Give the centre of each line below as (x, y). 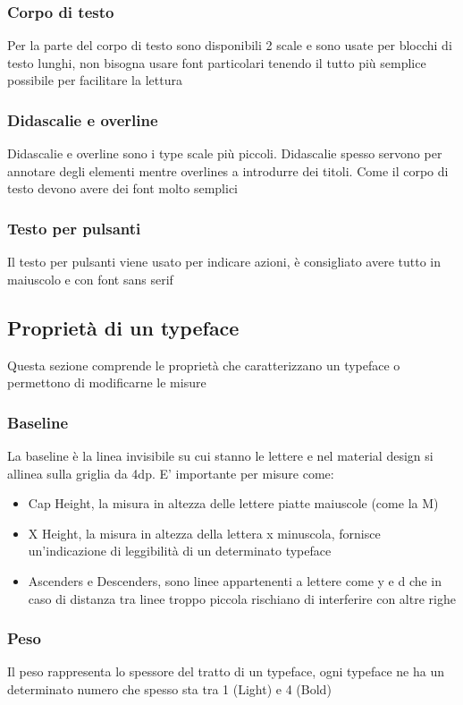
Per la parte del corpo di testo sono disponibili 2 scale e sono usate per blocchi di (230, 45)
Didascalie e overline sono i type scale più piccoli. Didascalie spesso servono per (225, 153)
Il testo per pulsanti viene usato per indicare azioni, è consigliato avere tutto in (224, 262)
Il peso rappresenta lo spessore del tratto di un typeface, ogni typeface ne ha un (226, 671)
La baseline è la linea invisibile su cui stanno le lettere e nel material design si (220, 456)
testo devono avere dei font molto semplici (122, 188)
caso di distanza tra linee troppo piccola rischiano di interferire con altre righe (242, 598)
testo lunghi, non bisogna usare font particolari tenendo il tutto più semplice (217, 62)
